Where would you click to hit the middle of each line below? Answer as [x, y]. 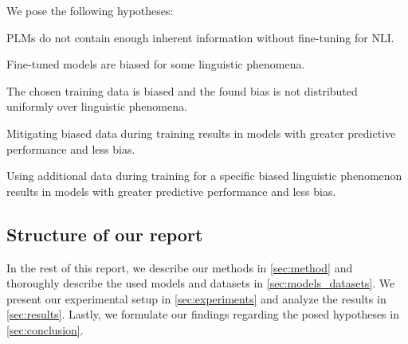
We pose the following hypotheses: [90, 10]
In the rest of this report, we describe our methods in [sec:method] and [180, 267]
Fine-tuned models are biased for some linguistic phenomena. [156, 64]
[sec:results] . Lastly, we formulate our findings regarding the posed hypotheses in [203, 314]
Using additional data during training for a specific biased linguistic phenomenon [204, 176]
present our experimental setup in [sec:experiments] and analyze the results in [196, 298]
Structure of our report [105, 234]
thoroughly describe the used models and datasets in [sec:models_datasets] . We [201, 283]
